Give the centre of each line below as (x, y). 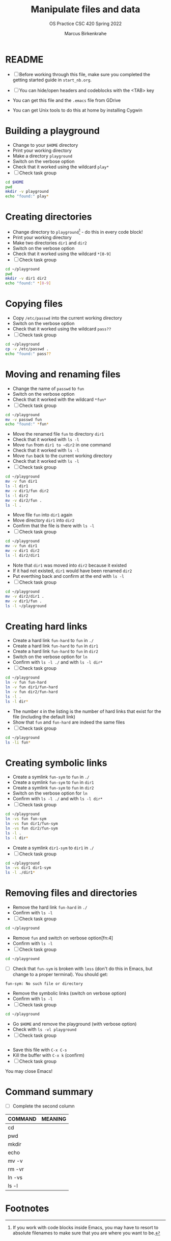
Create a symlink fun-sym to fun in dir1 (53, 782)
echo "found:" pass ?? (28, 354)
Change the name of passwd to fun (48, 388)
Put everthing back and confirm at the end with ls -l (68, 576)
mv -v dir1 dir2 (22, 551)
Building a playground (53, 131)
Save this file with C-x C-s (40, 1050)
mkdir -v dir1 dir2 (26, 279)
